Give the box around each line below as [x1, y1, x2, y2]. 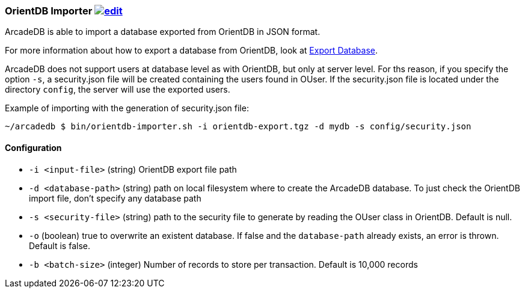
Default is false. [29, 240, 90, 251]
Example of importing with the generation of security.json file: [5, 103, 249, 114]
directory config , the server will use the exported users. [5, 84, 230, 95]
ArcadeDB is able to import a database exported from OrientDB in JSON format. [5, 26, 321, 37]
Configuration [5, 142, 62, 153]
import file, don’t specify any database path [29, 193, 201, 203]
